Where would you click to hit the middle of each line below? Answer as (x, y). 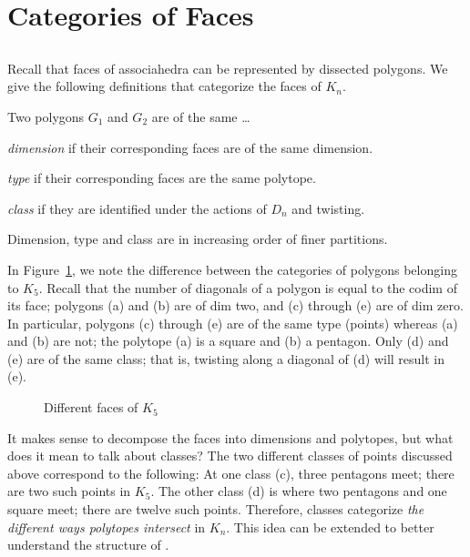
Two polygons (46, 116)
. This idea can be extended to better (330, 527)
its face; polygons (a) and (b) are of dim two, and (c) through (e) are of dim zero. (235, 305)
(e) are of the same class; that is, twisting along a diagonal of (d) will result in (226, 358)
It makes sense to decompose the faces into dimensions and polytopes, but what (230, 437)
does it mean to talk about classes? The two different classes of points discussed (230, 456)
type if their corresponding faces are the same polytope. (162, 178)
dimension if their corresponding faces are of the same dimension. (190, 147)
